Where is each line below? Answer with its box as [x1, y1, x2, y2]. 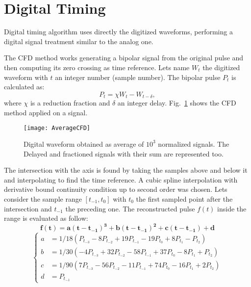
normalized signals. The [158, 138, 229, 149]
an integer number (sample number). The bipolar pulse [55, 72, 221, 82]
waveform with [4, 72, 48, 82]
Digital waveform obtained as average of [24, 138, 144, 149]
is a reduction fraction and [30, 98, 110, 108]
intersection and [4, 203, 52, 213]
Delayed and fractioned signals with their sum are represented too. [24, 148, 224, 158]
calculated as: [4, 81, 45, 92]
